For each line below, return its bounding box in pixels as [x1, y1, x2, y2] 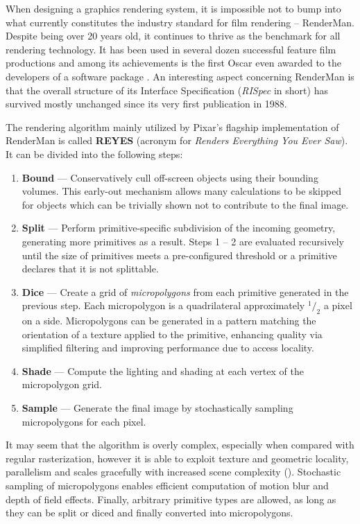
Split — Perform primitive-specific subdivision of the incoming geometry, [22, 220, 336, 235]
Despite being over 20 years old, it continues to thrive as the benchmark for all [6, 28, 341, 43]
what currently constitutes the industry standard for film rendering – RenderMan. [6, 15, 354, 29]
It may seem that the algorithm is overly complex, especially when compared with [6, 437, 354, 452]
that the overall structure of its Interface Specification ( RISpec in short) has [6, 82, 328, 97]
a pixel [323, 298, 352, 313]
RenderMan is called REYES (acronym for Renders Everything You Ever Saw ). [6, 133, 348, 148]
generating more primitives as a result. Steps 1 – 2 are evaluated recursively [22, 234, 344, 248]
